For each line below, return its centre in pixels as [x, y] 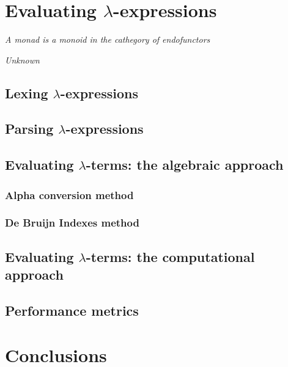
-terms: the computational [170, 256]
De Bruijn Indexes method [72, 223]
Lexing [27, 93]
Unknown [22, 60]
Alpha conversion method [69, 194]
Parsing [29, 129]
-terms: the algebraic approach [185, 165]
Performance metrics [72, 310]
